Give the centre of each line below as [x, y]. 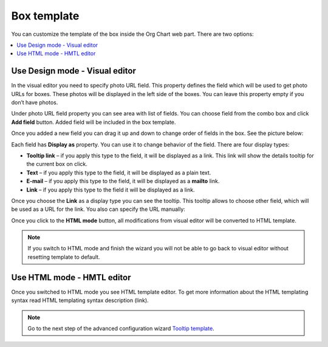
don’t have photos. [35, 103]
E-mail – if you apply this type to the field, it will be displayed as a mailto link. [123, 181]
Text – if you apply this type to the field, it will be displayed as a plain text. [119, 173]
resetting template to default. [64, 257]
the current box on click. [57, 164]
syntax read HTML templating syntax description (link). [80, 300]
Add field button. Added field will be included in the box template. [94, 122]
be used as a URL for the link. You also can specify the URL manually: [98, 209]
